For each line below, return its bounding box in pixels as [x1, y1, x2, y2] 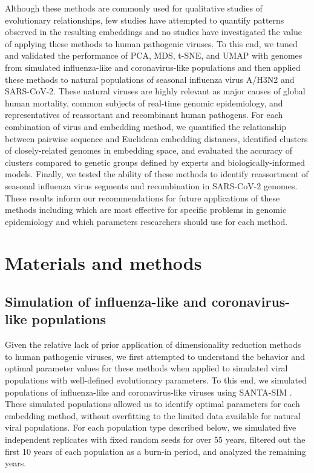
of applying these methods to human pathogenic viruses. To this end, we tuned [5, 37, 298, 50]
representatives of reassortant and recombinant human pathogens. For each [5, 108, 283, 121]
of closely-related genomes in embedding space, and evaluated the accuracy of [5, 144, 293, 157]
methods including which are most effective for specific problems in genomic [5, 203, 287, 216]
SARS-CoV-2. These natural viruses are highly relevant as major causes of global [5, 85, 306, 97]
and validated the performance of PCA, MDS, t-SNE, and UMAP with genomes [5, 49, 303, 62]
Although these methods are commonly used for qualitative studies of [5, 2, 263, 14]
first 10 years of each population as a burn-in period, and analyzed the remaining [5, 445, 306, 457]
